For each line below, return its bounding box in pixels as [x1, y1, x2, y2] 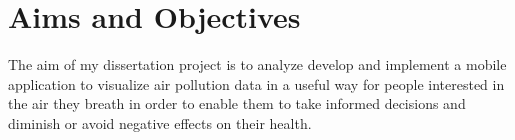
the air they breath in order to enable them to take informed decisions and [8, 93, 466, 114]
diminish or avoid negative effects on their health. [8, 112, 312, 133]
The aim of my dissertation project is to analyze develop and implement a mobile [8, 54, 507, 75]
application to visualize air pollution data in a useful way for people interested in [8, 73, 505, 94]
